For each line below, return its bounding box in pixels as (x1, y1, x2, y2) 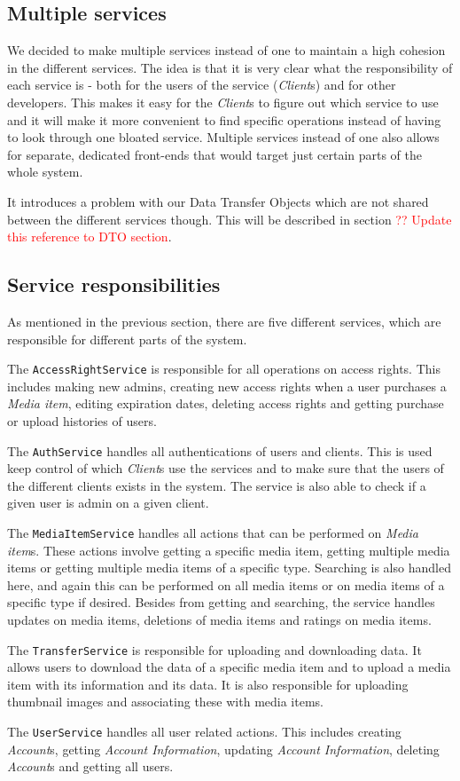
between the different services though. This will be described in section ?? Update (7, 209, 452, 228)
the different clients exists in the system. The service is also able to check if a (7, 476, 426, 494)
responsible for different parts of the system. (7, 329, 247, 348)
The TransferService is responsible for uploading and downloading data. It (7, 640, 422, 659)
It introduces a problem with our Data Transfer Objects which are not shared (7, 192, 429, 210)
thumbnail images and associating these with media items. (7, 692, 324, 711)
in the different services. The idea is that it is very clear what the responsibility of (7, 58, 453, 76)
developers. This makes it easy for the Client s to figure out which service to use (7, 92, 439, 111)
